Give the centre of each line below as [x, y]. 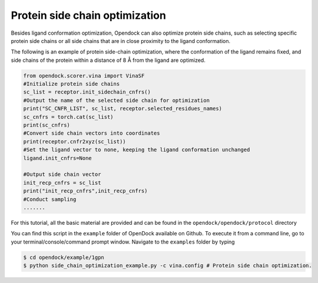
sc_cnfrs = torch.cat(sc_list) [69, 117]
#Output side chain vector [62, 174]
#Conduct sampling [50, 199]
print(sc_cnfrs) [47, 125]
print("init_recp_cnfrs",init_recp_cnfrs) [85, 191]
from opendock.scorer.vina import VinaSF [84, 76]
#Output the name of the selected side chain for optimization [117, 100]
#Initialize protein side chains [72, 84]
